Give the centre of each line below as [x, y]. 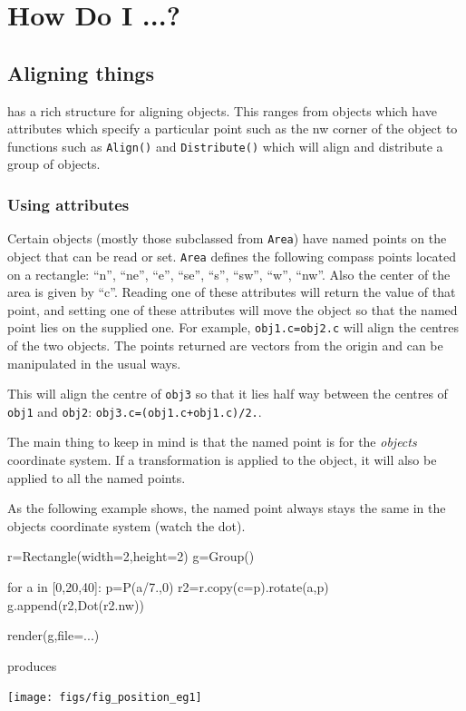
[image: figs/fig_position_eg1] [105, 698]
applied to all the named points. [97, 477]
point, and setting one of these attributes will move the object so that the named [233, 309]
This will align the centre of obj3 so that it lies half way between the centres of [228, 394]
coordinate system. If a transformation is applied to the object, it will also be [222, 460]
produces [32, 665]
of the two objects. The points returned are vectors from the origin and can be [225, 345]
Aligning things [81, 72]
